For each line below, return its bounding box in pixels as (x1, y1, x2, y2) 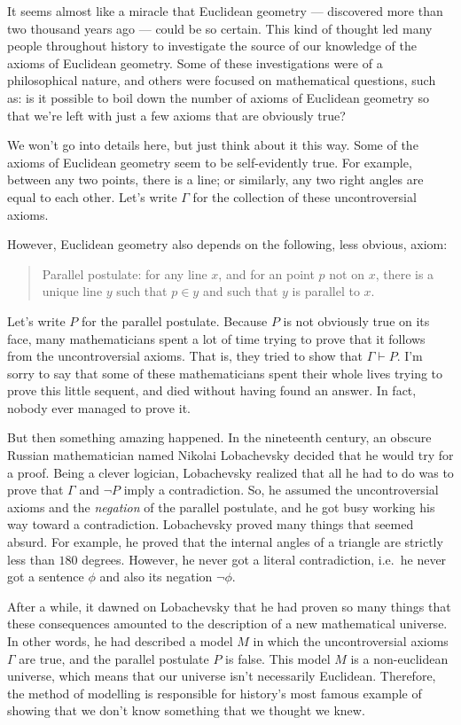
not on (329, 264, 364, 283)
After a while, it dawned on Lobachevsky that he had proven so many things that (7, 596, 451, 615)
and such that (202, 282, 278, 300)
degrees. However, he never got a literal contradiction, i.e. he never (82, 550, 447, 568)
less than (7, 550, 55, 568)
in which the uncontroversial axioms (253, 632, 449, 650)
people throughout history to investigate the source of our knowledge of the (7, 36, 418, 55)
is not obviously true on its (283, 311, 430, 330)
